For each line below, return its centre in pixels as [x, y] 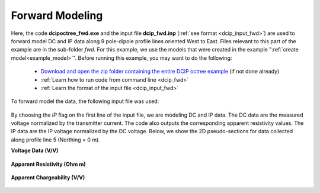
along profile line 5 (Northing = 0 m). [55, 140]
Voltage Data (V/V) [35, 150]
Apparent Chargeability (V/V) [48, 178]
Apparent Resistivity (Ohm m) [48, 164]
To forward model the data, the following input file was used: [85, 101]
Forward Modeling [57, 15]
